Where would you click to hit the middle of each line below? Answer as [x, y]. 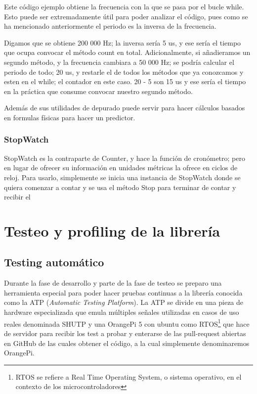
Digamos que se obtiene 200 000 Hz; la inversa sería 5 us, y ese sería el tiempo [123, 42]
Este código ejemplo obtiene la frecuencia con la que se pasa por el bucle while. [124, 6]
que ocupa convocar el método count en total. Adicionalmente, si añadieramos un [127, 52]
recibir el [17, 197]
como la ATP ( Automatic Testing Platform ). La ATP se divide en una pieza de [124, 302]
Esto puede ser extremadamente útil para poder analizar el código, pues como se [126, 16]
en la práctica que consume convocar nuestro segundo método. [98, 91]
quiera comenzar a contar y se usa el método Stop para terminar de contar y [120, 187]
